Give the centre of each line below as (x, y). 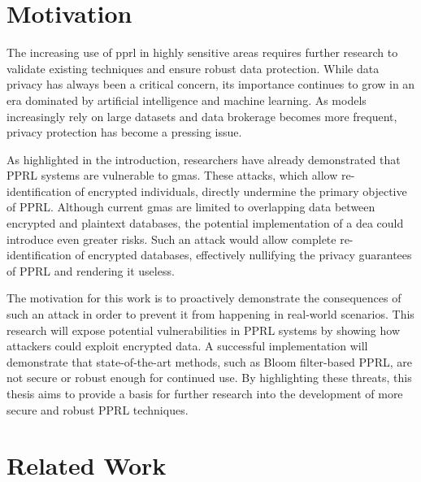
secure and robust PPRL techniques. (98, 409)
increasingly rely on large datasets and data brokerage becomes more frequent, (202, 116)
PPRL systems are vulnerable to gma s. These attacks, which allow (172, 175)
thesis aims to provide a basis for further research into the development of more (205, 393)
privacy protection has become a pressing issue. (124, 132)
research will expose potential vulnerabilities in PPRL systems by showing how (204, 330)
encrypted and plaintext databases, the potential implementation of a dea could (205, 223)
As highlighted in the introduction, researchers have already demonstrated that (204, 159)
